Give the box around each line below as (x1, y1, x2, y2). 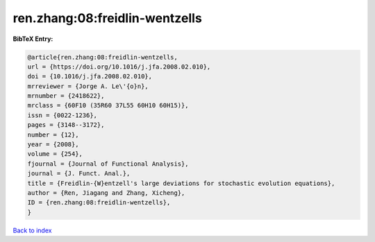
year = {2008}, (27, 141, 79, 148)
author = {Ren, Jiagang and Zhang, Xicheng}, (27, 189, 185, 197)
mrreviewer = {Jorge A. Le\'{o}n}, (27, 82, 149, 90)
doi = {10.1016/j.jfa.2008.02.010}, (27, 73, 153, 80)
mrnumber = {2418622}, (27, 92, 105, 100)
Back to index (12, 226, 52, 234)
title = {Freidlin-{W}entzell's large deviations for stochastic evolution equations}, (27, 179, 335, 187)
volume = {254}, (27, 150, 83, 158)
